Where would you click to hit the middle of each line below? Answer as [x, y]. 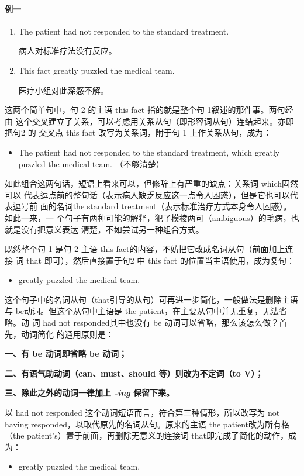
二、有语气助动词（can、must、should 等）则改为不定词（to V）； [134, 373]
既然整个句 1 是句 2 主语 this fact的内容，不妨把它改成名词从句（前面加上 [145, 249]
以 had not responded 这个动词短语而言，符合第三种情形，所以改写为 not [142, 413]
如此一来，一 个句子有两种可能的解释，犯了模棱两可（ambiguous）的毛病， [148, 217]
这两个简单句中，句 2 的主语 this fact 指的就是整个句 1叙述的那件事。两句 [145, 110]
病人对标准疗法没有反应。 [68, 51]
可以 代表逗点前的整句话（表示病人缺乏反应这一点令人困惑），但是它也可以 [147, 194]
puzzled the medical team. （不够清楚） [91, 163]
